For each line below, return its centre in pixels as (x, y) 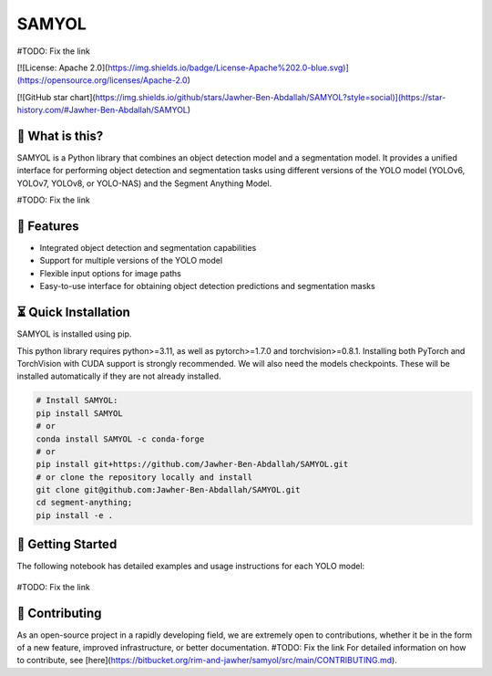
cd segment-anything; (84, 503)
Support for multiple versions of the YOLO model (131, 261)
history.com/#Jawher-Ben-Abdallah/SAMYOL (102, 110)
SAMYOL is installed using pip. (74, 334)
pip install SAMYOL (79, 413)
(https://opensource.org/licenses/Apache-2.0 (102, 80)
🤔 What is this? (60, 135)
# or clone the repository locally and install (144, 477)
